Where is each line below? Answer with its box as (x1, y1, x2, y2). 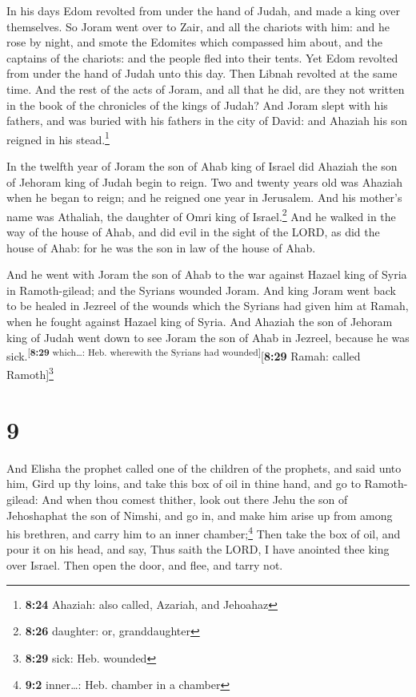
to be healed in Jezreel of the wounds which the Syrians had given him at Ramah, (6, 297, 409, 314)
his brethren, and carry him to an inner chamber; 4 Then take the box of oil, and (6, 523, 401, 542)
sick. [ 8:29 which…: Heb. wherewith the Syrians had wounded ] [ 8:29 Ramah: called (6, 345, 361, 364)
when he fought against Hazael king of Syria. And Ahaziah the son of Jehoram (6, 313, 393, 329)
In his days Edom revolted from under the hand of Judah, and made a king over (6, 2, 400, 18)
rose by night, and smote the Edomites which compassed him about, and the (6, 34, 382, 50)
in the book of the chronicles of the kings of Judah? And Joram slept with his (6, 96, 388, 113)
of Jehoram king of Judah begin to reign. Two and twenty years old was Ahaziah (6, 173, 402, 190)
